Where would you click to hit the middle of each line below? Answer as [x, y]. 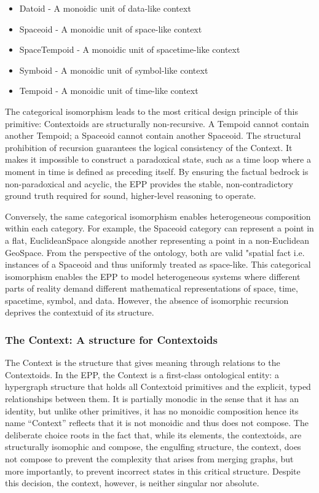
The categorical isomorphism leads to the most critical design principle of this [152, 111]
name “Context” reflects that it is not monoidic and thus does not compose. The [157, 423]
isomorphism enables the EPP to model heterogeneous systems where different [153, 276]
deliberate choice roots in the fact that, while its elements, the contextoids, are [153, 434]
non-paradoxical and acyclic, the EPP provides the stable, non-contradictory [149, 183]
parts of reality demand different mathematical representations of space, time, [152, 288]
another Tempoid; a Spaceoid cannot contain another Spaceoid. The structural [153, 135]
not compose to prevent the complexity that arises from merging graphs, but [149, 459]
